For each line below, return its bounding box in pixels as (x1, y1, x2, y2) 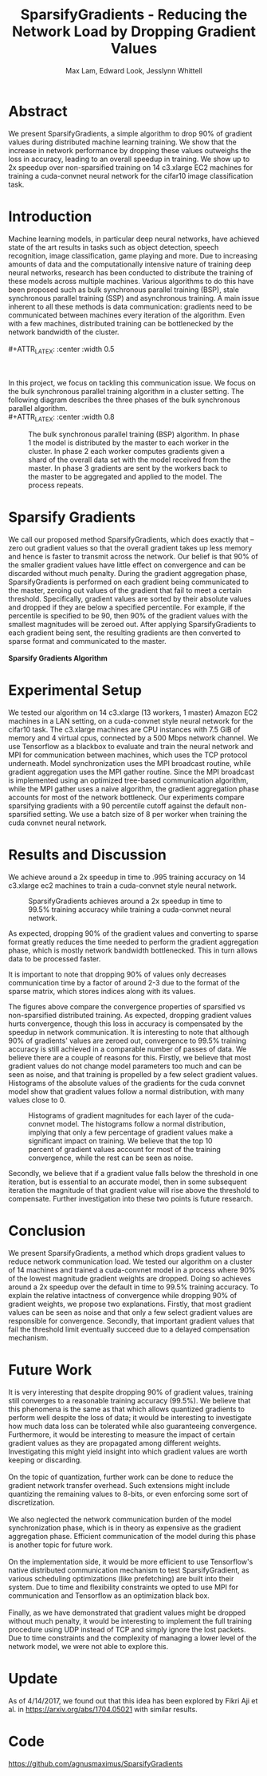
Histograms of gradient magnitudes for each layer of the (28, 1111, 214, 1120)
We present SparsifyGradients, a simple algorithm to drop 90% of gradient (8, 128, 253, 138)
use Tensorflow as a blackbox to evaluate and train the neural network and (8, 742, 253, 752)
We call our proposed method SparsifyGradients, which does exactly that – (8, 535, 254, 544)
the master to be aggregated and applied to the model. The (28, 472, 222, 482)
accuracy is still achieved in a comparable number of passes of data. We (8, 1044, 247, 1054)
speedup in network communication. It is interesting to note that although (8, 1028, 249, 1037)
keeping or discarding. (8, 1454, 82, 1465)
